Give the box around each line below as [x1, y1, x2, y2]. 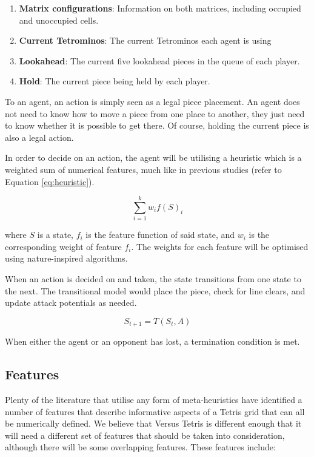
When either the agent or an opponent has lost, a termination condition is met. [5, 335, 300, 348]
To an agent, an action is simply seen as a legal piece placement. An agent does [5, 95, 300, 107]
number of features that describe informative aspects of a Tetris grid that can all [5, 405, 305, 418]
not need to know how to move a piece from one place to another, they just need [5, 107, 305, 120]
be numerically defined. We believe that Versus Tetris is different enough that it [5, 417, 302, 430]
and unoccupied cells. [19, 13, 99, 26]
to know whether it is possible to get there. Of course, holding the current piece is [5, 119, 309, 132]
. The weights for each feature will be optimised [131, 240, 309, 252]
